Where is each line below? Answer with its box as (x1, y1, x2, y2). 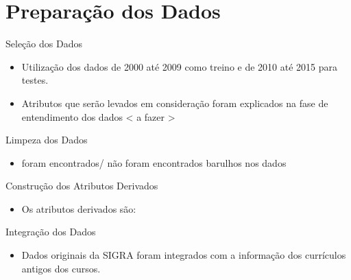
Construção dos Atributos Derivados (5, 178, 158, 193)
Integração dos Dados (5, 224, 96, 239)
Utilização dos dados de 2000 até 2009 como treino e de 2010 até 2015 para (21, 59, 338, 73)
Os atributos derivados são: (21, 201, 136, 215)
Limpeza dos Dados (5, 132, 88, 147)
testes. (21, 73, 49, 87)
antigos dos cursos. (21, 261, 101, 275)
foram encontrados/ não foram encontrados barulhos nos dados (21, 155, 287, 170)
